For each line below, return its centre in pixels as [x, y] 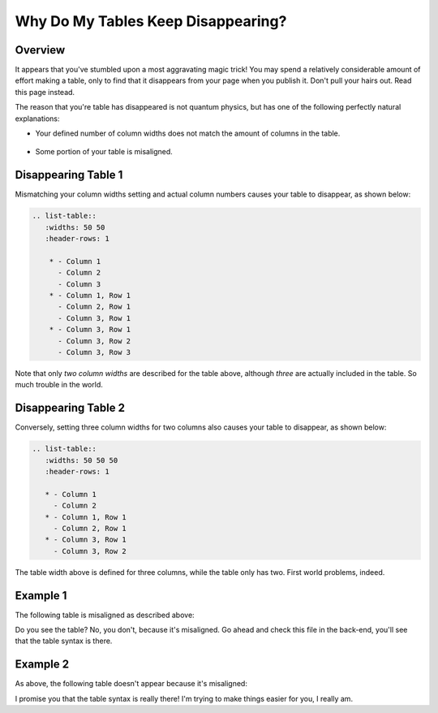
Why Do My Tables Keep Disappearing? [151, 21]
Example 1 [41, 596]
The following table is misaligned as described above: [105, 615]
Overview [40, 50]
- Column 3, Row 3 [94, 352]
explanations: [37, 119]
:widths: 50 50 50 [82, 460]
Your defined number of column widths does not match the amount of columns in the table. [188, 133]
